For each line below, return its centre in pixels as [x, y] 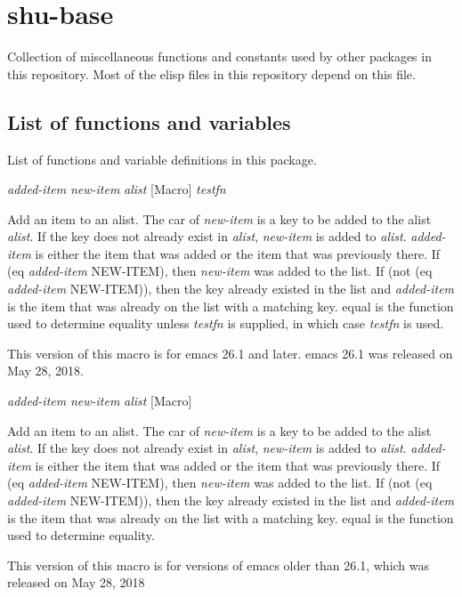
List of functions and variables [149, 121]
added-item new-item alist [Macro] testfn [117, 189]
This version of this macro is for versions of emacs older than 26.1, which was [219, 565]
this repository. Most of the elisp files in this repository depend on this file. [211, 73]
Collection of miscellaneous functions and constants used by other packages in [219, 56]
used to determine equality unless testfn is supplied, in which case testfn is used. [226, 323]
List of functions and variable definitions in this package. [162, 159]
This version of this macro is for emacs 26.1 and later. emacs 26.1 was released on [230, 353]
